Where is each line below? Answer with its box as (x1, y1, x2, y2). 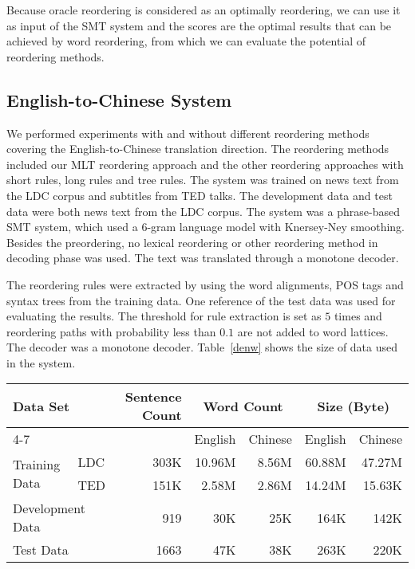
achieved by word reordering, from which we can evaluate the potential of (6, 33, 366, 49)
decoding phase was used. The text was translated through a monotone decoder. (6, 249, 399, 266)
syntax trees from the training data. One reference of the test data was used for (6, 292, 396, 308)
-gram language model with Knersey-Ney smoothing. (147, 218, 405, 235)
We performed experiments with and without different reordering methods (6, 124, 370, 141)
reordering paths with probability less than (6, 323, 216, 339)
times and (334, 308, 382, 324)
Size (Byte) (317, 396, 390, 415)
